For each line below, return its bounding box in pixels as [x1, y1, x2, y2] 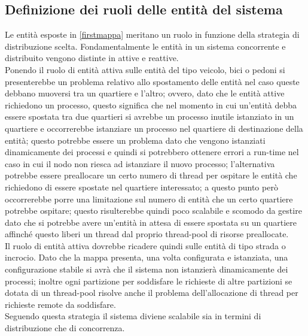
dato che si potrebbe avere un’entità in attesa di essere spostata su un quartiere [5, 216, 297, 228]
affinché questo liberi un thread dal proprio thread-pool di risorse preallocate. [5, 228, 289, 240]
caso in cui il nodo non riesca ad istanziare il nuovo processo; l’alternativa [5, 157, 275, 169]
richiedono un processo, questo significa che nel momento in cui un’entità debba [5, 98, 297, 111]
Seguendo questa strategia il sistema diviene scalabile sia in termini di [5, 310, 261, 322]
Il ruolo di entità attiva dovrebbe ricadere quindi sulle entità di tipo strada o [5, 239, 286, 252]
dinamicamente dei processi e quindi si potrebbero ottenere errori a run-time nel [5, 146, 299, 158]
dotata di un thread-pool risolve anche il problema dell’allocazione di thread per [5, 286, 298, 299]
